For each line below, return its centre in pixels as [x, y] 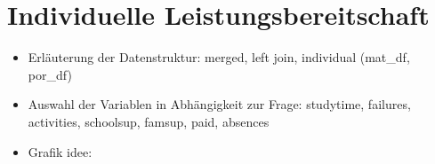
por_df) [50, 74]
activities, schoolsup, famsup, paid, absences [149, 121]
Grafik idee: [60, 151]
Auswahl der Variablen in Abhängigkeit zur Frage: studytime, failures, [219, 104]
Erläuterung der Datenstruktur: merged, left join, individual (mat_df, [219, 57]
